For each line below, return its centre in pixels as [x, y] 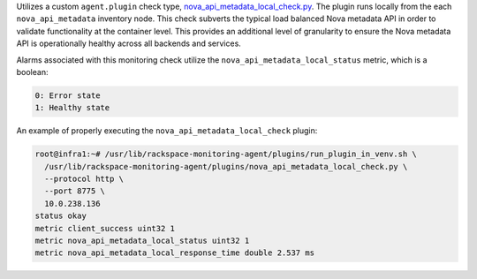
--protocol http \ [84, 179]
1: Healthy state [72, 108]
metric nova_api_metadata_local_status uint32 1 [142, 241]
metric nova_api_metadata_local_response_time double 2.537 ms [175, 253]
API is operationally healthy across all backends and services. [129, 43]
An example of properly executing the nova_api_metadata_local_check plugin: [167, 131]
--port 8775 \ [75, 191]
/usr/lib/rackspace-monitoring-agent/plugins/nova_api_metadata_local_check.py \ [226, 166]
